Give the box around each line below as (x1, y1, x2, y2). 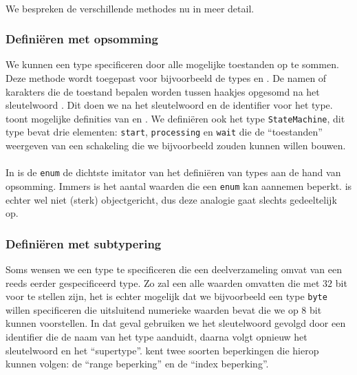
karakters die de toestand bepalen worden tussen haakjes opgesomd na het (6, 84, 320, 98)
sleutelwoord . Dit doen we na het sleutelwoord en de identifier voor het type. (6, 98, 333, 112)
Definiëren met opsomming (6, 30, 158, 47)
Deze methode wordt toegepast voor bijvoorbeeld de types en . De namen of (6, 71, 327, 85)
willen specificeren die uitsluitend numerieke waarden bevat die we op (6, 302, 299, 317)
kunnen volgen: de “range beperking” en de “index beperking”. (6, 356, 269, 371)
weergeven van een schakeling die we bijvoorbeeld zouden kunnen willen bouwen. (6, 138, 346, 153)
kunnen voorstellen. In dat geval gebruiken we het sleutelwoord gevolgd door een (6, 316, 346, 330)
